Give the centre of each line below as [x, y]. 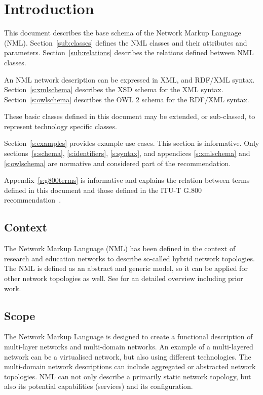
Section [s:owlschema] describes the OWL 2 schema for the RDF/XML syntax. [127, 99]
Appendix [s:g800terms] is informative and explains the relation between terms [127, 180]
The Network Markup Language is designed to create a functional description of [128, 337]
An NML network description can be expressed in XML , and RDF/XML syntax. [129, 79]
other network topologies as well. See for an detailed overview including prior [124, 278]
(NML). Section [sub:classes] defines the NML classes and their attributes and [126, 42]
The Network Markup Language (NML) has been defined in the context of [120, 248]
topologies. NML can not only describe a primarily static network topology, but [128, 376]
